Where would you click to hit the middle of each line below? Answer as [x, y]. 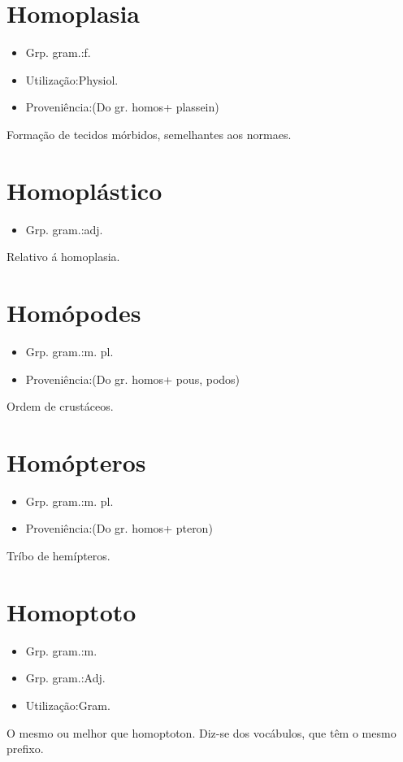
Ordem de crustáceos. [60, 406]
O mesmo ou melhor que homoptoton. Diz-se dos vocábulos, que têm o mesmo [201, 732]
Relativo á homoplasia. [63, 257]
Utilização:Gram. [68, 705]
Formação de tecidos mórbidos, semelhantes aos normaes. [149, 134]
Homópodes [74, 312]
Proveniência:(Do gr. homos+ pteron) [119, 528]
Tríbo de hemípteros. [58, 556]
